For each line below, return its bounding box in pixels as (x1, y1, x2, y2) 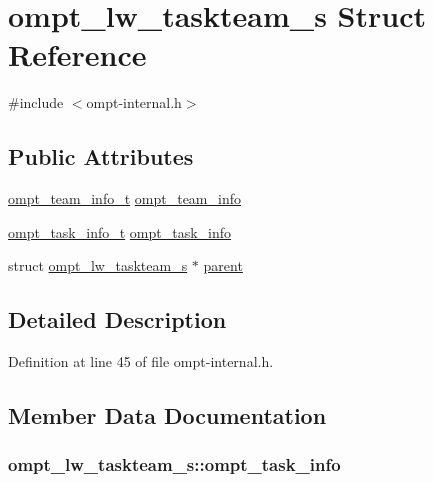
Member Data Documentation (8, 400, 327, 431)
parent (203, 255, 243, 276)
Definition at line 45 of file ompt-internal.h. (8, 351, 274, 372)
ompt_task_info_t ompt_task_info (8, 221, 232, 242)
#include (8, 92, 64, 113)
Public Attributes (8, 141, 194, 172)
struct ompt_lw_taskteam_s (8, 255, 188, 276)
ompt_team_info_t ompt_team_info (8, 188, 241, 209)
